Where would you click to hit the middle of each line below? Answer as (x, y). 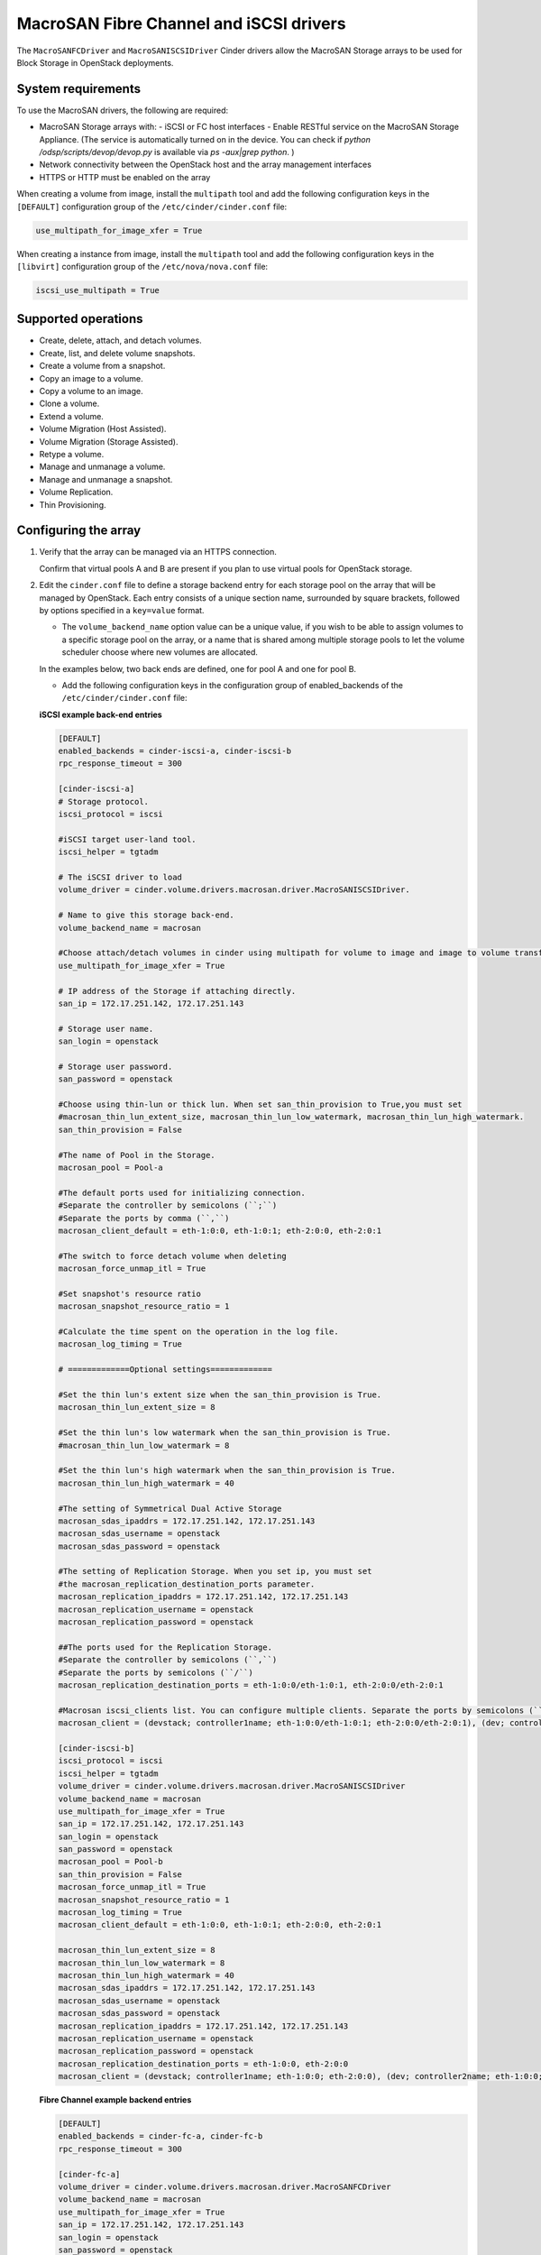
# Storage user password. (115, 1066)
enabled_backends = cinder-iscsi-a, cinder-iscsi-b (175, 751)
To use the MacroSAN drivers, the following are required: (123, 110)
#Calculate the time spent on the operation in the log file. (198, 1332)
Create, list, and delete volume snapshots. (117, 353)
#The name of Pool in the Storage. (137, 1155)
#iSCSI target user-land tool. (128, 839)
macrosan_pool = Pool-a (111, 1167)
